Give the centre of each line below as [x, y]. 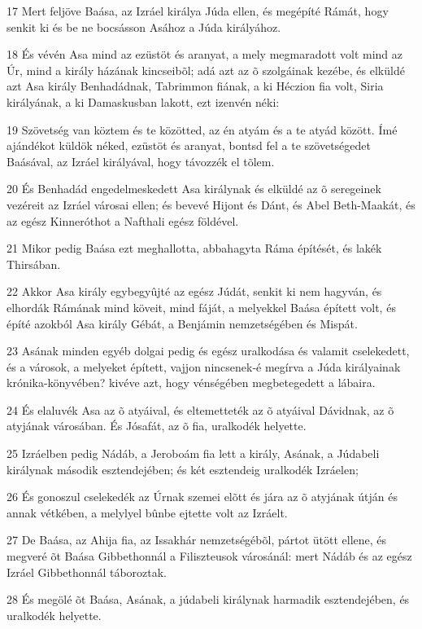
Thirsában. [34, 264]
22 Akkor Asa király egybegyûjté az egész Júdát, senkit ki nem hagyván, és [194, 291]
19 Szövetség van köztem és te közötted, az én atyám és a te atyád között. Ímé [202, 129]
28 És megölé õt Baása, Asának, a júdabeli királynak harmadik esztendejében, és [208, 599]
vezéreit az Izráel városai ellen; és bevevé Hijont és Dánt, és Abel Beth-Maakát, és [211, 204]
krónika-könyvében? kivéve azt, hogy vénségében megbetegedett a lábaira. [191, 383]
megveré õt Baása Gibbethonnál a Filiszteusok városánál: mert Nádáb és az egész [209, 556]
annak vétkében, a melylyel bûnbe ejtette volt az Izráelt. [147, 512]
